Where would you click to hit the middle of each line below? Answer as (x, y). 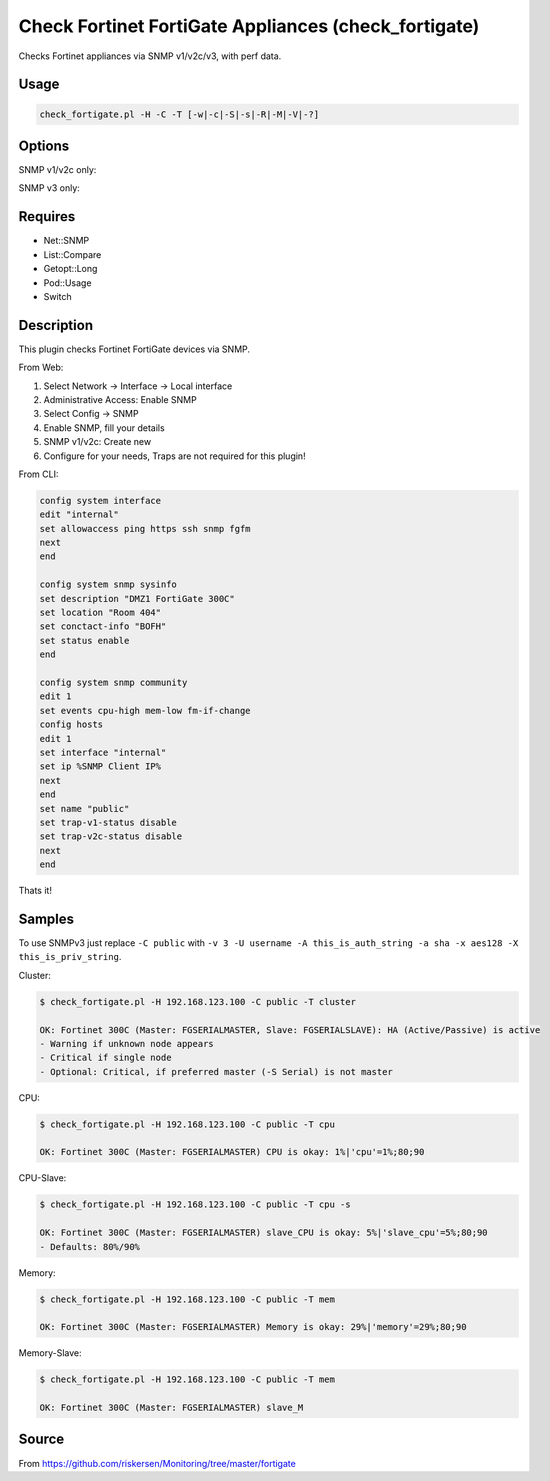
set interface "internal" (103, 752)
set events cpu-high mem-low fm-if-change (145, 710)
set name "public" (84, 808)
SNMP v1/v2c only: (57, 170)
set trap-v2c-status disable (111, 836)
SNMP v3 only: (49, 188)
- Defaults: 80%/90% (89, 1246)
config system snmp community (113, 682)
